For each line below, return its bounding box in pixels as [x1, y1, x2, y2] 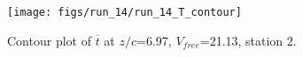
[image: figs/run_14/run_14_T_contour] [7, 6, 242, 18]
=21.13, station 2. [199, 31, 297, 49]
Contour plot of [7, 31, 91, 49]
